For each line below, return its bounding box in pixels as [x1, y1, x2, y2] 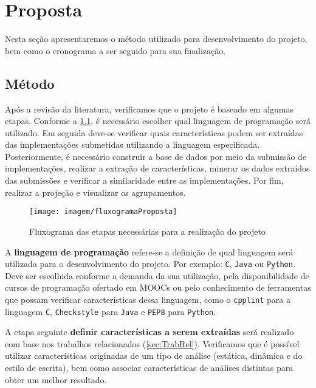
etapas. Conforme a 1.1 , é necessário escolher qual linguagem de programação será [5, 114, 311, 127]
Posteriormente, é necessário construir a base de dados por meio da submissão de [5, 150, 307, 162]
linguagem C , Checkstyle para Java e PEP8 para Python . [5, 305, 216, 317]
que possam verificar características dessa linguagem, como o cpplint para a [5, 293, 290, 305]
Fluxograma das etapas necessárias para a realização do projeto [29, 224, 266, 237]
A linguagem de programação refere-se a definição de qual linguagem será [5, 245, 294, 258]
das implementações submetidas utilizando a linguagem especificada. [5, 138, 260, 151]
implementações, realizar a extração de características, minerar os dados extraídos [5, 162, 310, 175]
